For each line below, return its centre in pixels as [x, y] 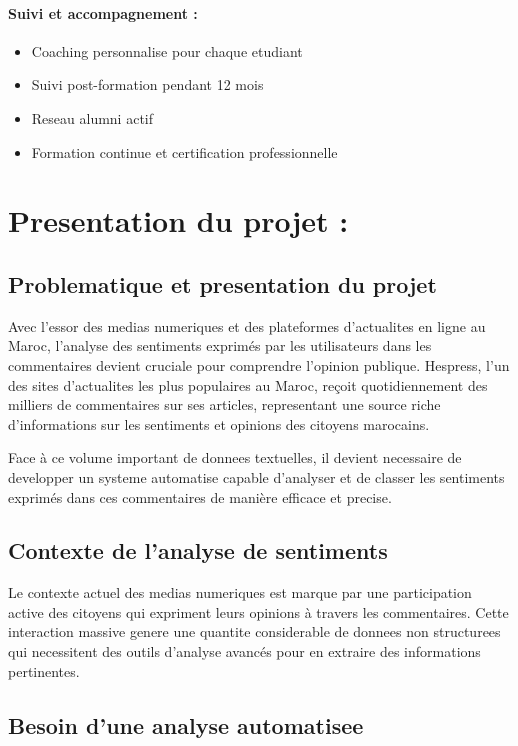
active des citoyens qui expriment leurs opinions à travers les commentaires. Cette [258, 611]
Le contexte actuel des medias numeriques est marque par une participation [240, 592]
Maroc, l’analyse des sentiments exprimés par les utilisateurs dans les [220, 345]
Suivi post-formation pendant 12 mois [147, 84]
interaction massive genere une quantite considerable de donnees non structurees [254, 631]
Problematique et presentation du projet [222, 283]
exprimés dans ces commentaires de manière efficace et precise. [200, 496]
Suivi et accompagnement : [103, 12]
